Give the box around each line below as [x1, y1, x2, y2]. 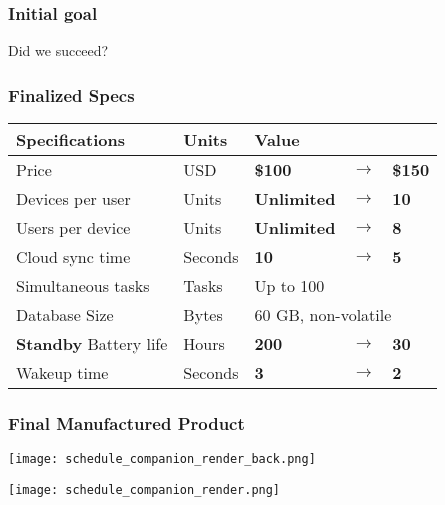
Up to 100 [254, 274, 325, 298]
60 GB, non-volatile [254, 303, 392, 327]
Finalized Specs [8, 82, 135, 107]
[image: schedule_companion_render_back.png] [8, 452, 316, 467]
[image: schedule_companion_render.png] [8, 482, 281, 497]
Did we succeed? [8, 40, 109, 61]
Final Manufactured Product [8, 410, 245, 435]
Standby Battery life [16, 332, 168, 356]
